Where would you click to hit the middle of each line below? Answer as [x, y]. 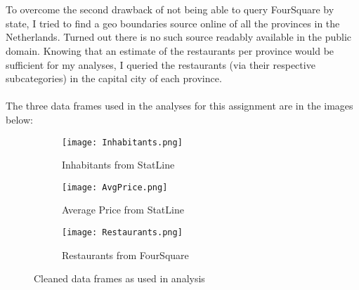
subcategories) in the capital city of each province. [114, 78]
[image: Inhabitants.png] [122, 142]
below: [19, 119]
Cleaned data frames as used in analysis [119, 278]
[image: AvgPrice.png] [115, 187]
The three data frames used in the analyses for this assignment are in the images [179, 106]
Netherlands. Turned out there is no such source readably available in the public [179, 37]
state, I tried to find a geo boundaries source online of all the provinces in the [173, 23]
